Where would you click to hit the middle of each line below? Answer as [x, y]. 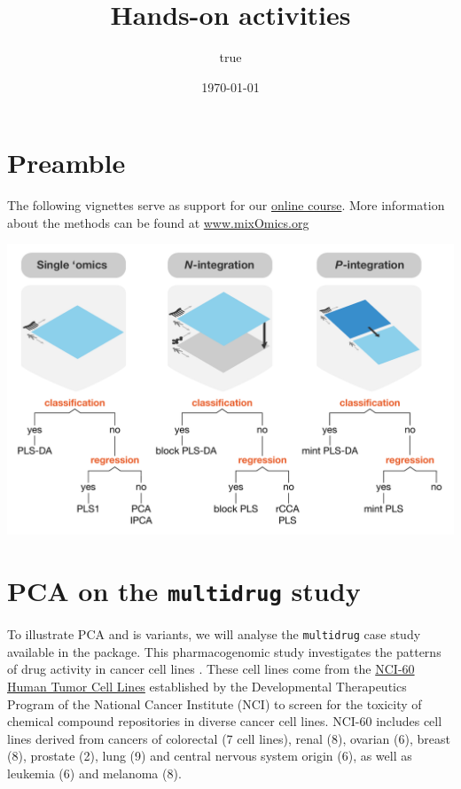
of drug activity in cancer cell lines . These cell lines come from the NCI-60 [211, 669]
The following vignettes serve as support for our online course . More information [226, 205]
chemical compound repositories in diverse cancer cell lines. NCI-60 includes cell [225, 721]
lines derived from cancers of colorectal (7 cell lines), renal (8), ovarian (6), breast [229, 738]
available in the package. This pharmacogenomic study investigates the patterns [224, 651]
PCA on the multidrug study [184, 591]
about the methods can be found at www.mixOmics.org [158, 222]
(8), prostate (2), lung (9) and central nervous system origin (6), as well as [210, 756]
